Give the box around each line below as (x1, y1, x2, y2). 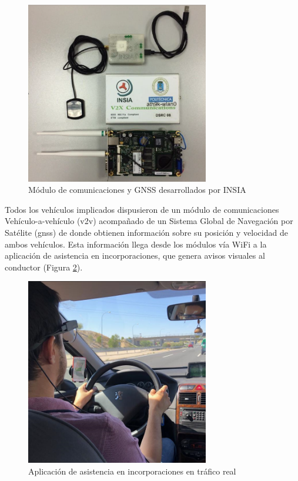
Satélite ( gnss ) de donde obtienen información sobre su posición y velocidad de (5, 226, 288, 238)
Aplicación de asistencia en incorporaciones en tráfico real (28, 465, 236, 477)
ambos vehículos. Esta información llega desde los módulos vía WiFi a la (5, 238, 267, 250)
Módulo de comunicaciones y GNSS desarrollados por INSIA (28, 183, 246, 196)
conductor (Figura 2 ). (5, 260, 83, 273)
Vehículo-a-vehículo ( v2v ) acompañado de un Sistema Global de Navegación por (5, 215, 293, 227)
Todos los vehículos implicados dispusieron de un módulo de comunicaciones (5, 203, 279, 215)
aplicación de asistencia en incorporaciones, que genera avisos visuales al (5, 249, 265, 262)
